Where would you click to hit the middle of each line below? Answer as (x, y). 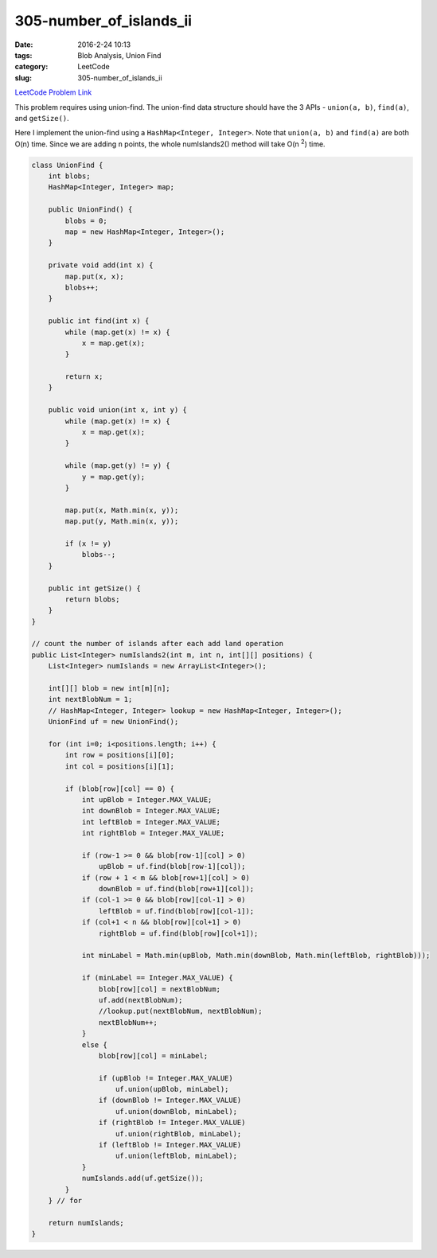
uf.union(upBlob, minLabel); (172, 1089)
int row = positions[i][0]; (120, 755)
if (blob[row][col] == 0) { (120, 789)
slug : (23, 78)
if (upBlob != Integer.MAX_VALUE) (166, 1078)
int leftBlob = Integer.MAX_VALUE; (151, 822)
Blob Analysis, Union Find (119, 55)
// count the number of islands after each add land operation (158, 644)
